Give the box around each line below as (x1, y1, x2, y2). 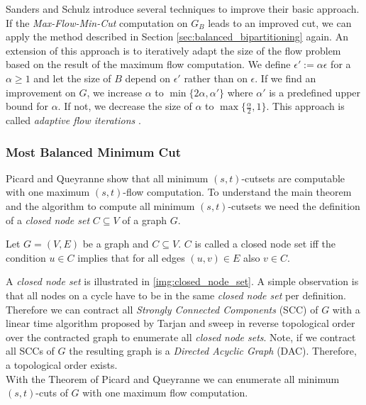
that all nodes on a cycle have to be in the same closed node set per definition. (6, 287, 346, 302)
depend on (125, 70, 171, 85)
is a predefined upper (269, 84, 361, 99)
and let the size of (33, 70, 111, 85)
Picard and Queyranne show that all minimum (6, 170, 209, 185)
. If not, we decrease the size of (57, 99, 192, 113)
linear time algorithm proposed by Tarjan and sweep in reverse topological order (6, 316, 355, 331)
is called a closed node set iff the (194, 236, 335, 251)
